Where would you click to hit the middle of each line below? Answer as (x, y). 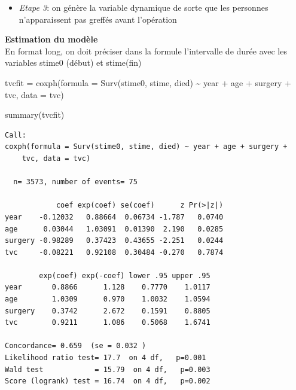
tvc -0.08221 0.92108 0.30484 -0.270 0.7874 (114, 252)
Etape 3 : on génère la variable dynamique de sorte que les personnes (144, 7)
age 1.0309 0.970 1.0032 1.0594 (108, 299)
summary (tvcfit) (35, 115)
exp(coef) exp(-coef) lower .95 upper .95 (125, 275)
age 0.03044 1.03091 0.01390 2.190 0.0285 (114, 229)
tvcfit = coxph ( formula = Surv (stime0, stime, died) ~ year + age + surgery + (148, 82)
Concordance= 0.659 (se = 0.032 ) (76, 346)
